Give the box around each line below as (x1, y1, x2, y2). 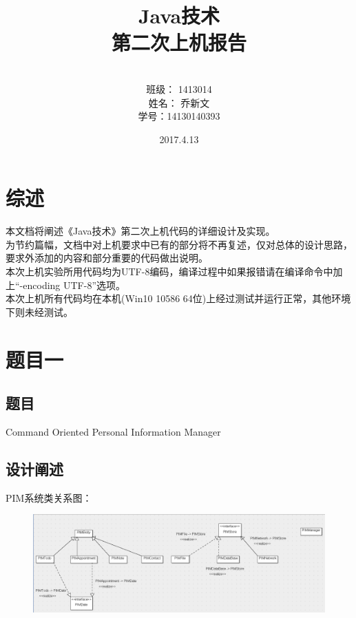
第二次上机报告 (111, 28, 247, 56)
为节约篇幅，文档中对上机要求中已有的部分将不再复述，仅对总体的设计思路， (6, 237, 353, 251)
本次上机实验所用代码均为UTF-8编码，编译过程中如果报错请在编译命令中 (6, 264, 333, 278)
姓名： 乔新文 (148, 95, 210, 109)
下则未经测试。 (6, 304, 73, 319)
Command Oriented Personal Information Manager (6, 424, 221, 438)
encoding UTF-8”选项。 (23, 277, 126, 292)
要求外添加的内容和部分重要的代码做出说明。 (6, 251, 208, 265)
